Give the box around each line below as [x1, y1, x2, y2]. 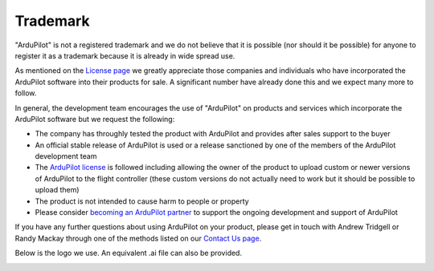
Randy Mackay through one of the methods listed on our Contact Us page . [14, 233, 262, 243]
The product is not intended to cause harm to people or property [35, 196, 249, 206]
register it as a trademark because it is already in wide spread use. [14, 51, 235, 60]
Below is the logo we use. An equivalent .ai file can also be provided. [14, 249, 243, 258]
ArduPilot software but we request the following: [14, 114, 175, 123]
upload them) [35, 185, 80, 195]
